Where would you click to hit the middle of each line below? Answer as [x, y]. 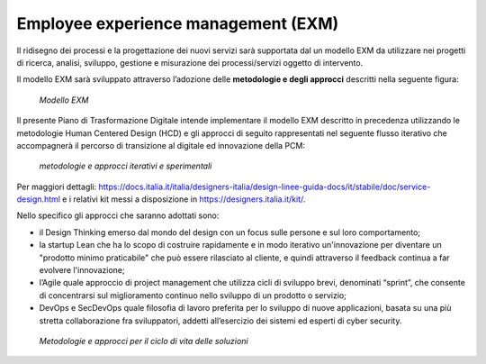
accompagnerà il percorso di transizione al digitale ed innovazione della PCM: [161, 145]
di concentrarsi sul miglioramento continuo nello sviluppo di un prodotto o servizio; [193, 295]
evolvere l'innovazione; [82, 270]
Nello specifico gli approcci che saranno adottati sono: [118, 215]
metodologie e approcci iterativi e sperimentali [126, 166]
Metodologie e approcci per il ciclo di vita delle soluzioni [144, 341]
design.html [38, 199]
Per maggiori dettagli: [57, 187]
